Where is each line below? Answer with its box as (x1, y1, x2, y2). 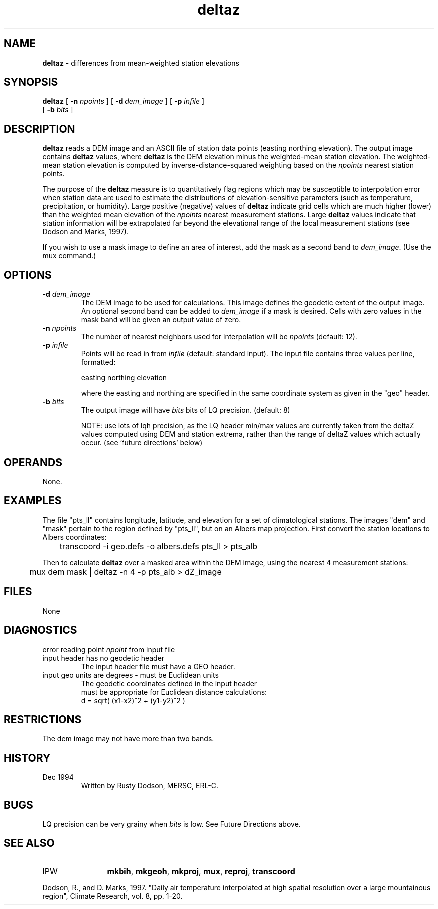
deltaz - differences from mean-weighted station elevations (42, 58, 239, 67)
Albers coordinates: (42, 532, 107, 541)
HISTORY (4, 751, 51, 764)
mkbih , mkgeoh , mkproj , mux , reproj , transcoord (107, 866, 295, 876)
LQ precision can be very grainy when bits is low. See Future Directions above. (42, 820, 301, 829)
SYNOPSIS (4, 76, 58, 89)
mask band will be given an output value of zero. (81, 315, 241, 324)
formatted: (81, 358, 116, 367)
